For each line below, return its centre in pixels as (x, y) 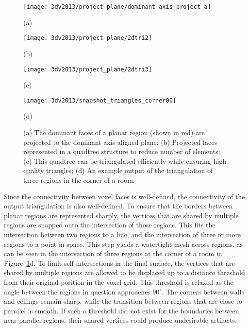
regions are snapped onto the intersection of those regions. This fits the (110, 225)
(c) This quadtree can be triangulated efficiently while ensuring (117, 161)
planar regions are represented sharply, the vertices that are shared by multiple (121, 215)
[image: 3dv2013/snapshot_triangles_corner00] (100, 100)
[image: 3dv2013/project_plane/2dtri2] (88, 38)
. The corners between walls (203, 291)
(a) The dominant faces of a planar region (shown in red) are (114, 132)
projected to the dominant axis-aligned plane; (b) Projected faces (120, 142)
